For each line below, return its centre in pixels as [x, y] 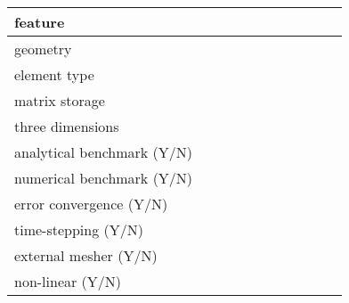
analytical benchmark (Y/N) [104, 152]
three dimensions [67, 126]
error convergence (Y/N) [91, 204]
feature [40, 22]
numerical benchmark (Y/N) [104, 178]
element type [54, 74]
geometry [43, 49]
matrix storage [60, 100]
